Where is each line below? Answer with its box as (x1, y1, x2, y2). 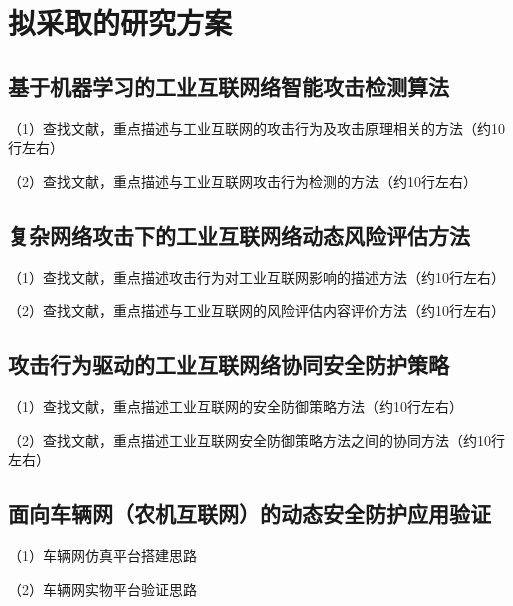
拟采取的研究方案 (8, 2, 233, 43)
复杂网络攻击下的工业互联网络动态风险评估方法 (8, 219, 470, 250)
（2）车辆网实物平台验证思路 (8, 578, 197, 599)
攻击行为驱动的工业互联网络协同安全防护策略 (8, 349, 449, 380)
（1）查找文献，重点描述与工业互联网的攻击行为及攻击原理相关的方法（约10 (8, 117, 505, 138)
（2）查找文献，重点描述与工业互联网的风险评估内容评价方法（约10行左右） (8, 300, 505, 321)
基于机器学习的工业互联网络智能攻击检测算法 (8, 70, 449, 101)
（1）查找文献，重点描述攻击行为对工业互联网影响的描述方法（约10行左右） (8, 266, 505, 287)
